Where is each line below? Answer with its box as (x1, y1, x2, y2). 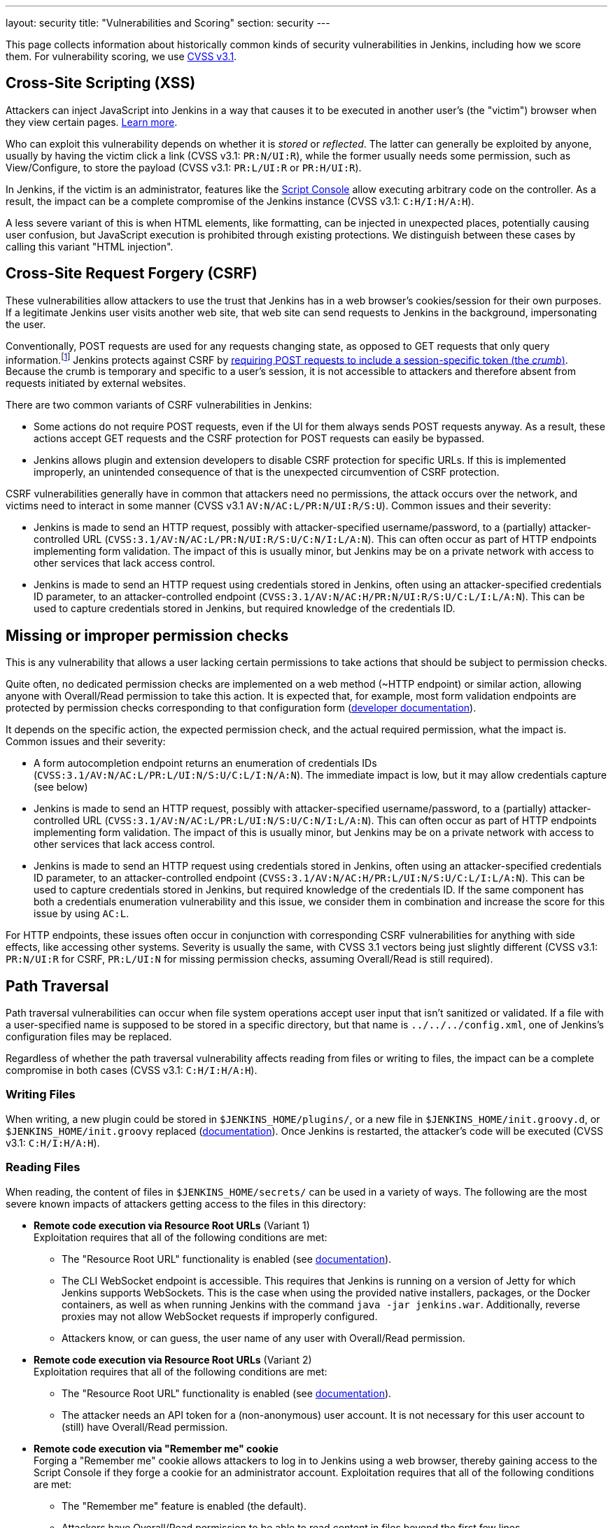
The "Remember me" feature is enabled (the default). (62, 1499, 307, 1512)
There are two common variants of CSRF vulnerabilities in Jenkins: (6, 399, 312, 411)
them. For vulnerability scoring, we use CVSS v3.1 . (6, 50, 237, 62)
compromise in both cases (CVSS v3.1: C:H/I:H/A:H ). (6, 1064, 258, 1077)
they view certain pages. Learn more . (6, 115, 178, 128)
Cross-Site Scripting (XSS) (6, 74, 196, 92)
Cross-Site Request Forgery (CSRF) (6, 264, 258, 283)
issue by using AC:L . (34, 907, 129, 920)
